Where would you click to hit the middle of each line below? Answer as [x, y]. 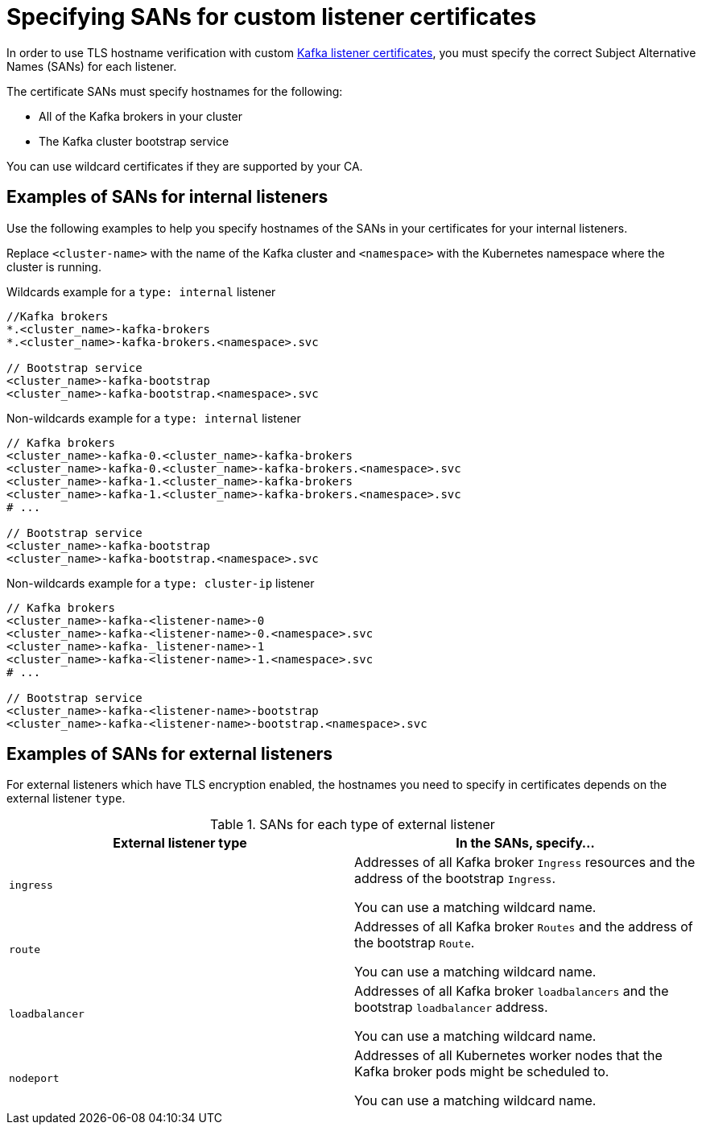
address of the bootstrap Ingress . [455, 879]
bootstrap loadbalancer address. [451, 1007]
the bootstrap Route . [415, 943]
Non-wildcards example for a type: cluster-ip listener [161, 583]
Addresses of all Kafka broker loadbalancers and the [512, 991]
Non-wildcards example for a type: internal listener [154, 418]
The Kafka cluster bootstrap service [134, 141]
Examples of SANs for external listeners [170, 754]
